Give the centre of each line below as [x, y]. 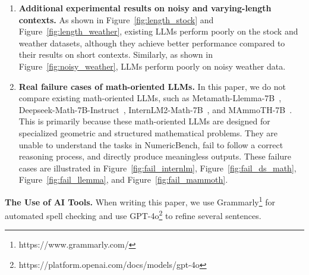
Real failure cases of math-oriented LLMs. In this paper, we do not [152, 86]
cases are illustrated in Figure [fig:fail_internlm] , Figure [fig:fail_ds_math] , [157, 168]
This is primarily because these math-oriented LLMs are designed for [144, 121]
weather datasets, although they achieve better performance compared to [152, 43]
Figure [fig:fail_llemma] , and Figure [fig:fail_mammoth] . [123, 179]
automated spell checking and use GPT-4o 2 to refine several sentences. [133, 215]
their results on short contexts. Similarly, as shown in [116, 54]
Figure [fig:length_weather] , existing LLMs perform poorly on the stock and [158, 31]
